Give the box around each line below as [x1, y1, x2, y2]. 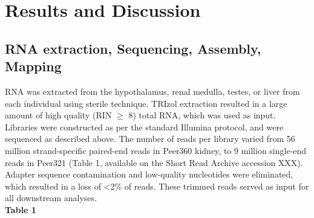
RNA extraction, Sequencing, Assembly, [5, 39, 261, 57]
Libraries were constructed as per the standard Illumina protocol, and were [5, 120, 284, 133]
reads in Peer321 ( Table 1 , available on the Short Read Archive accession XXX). [5, 156, 303, 168]
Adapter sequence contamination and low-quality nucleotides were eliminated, [5, 168, 293, 181]
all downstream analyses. [5, 191, 97, 204]
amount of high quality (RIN [5, 109, 112, 121]
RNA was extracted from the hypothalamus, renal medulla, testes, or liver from [5, 85, 300, 97]
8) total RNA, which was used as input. [128, 109, 276, 121]
